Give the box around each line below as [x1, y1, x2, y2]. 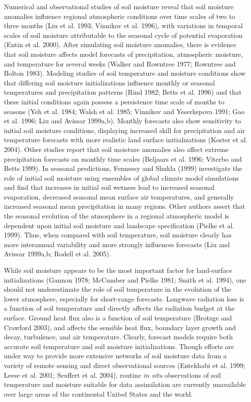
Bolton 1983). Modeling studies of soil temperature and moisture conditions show [4, 68, 246, 78]
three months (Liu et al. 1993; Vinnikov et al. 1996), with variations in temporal [4, 20, 243, 31]
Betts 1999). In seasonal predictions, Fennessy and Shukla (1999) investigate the [4, 163, 242, 173]
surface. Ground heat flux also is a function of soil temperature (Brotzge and [4, 313, 232, 322]
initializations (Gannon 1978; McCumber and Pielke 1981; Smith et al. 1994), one [4, 274, 247, 285]
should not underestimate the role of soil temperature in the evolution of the [4, 284, 232, 294]
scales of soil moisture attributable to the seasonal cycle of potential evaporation [4, 30, 243, 40]
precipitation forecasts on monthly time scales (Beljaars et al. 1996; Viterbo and [4, 153, 242, 164]
